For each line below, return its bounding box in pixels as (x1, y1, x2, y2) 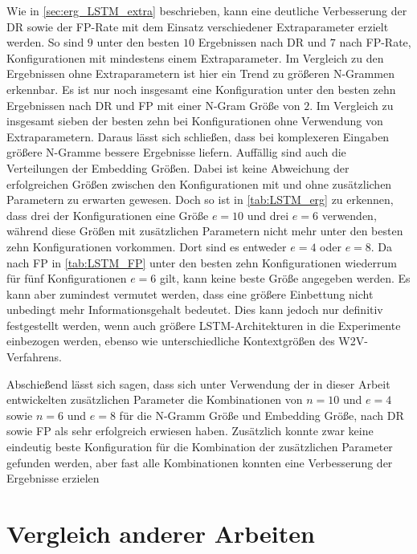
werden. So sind (6, 34, 84, 51)
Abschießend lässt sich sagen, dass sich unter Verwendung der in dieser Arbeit (6, 375, 390, 392)
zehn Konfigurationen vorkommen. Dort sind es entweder (6, 238, 287, 255)
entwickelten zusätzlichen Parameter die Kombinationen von (6, 391, 303, 408)
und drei (247, 206, 289, 223)
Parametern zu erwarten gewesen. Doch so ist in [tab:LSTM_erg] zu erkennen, (6, 191, 394, 208)
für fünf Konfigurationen (6, 270, 127, 287)
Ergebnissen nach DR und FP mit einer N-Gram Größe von (6, 96, 300, 113)
